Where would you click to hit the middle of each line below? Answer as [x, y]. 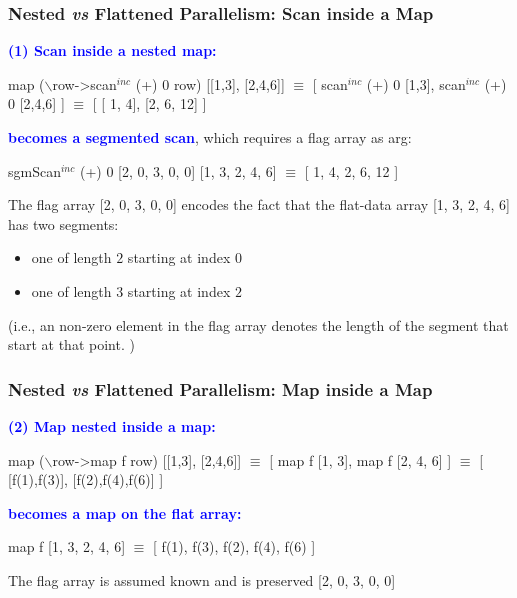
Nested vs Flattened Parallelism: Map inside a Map [220, 388]
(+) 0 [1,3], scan [416, 83]
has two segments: [63, 223]
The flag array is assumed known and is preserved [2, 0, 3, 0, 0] [202, 579]
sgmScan [34, 170]
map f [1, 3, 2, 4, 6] [67, 546]
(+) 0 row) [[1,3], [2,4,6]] [210, 83]
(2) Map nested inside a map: [112, 425]
